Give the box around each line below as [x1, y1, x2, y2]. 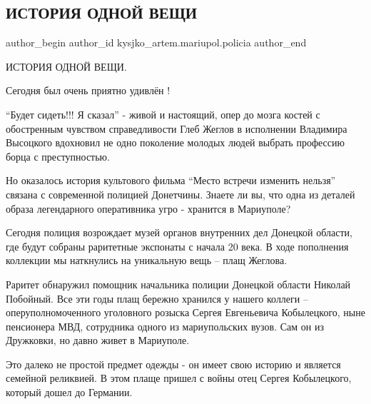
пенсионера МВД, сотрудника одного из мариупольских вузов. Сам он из [6, 318, 324, 333]
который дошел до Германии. [6, 385, 133, 400]
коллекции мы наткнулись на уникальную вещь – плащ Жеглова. [6, 253, 288, 268]
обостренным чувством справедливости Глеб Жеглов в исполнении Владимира [6, 121, 347, 136]
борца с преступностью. [6, 148, 110, 163]
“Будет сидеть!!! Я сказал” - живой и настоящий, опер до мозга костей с [6, 106, 320, 121]
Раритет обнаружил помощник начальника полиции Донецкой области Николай [6, 276, 351, 291]
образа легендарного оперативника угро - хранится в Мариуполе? [6, 201, 291, 216]
